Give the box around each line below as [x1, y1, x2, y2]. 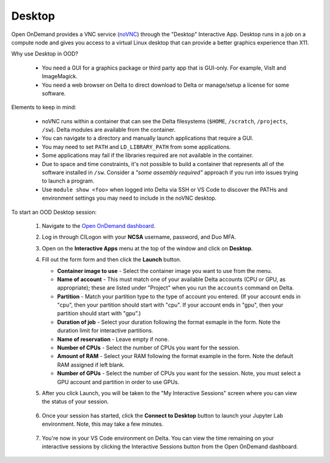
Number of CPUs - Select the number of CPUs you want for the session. [57, 344, 240, 351]
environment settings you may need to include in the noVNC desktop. [42, 194, 217, 202]
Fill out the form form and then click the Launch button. [42, 256, 182, 263]
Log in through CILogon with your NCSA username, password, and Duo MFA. [42, 233, 237, 241]
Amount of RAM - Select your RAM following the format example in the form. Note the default [57, 352, 293, 360]
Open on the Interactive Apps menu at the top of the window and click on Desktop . [42, 244, 253, 252]
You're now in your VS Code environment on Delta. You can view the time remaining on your [42, 434, 274, 442]
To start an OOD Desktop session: [11, 208, 97, 216]
